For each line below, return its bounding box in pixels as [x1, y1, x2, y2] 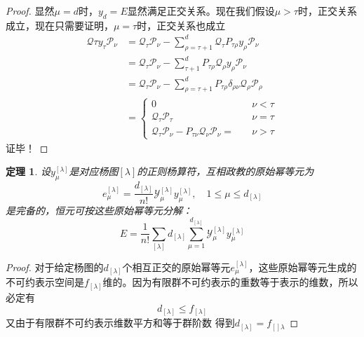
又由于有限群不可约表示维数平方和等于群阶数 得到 [6, 315, 235, 330]
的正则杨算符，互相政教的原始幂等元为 [137, 164, 314, 179]
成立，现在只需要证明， [6, 18, 114, 32]
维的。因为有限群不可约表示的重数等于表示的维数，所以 [102, 275, 358, 289]
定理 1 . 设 [6, 164, 50, 179]
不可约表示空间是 [6, 275, 84, 289]
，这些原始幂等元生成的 [248, 259, 357, 274]
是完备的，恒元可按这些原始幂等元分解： [6, 202, 192, 217]
